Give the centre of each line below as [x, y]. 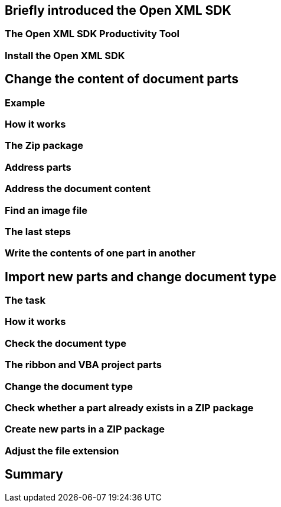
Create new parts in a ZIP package [85, 429]
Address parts [38, 167]
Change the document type [69, 386]
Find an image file [46, 210]
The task [25, 300]
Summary [34, 474]
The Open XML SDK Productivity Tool [92, 34]
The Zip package [44, 146]
